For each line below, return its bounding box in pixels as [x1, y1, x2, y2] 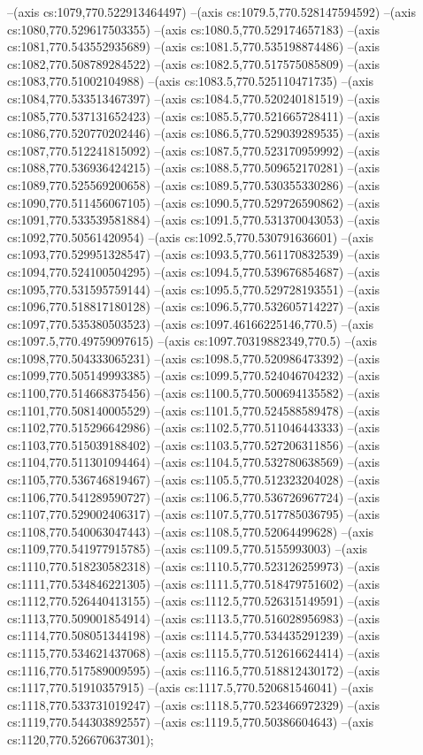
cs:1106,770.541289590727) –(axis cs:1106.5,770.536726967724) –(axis [7, 487, 381, 506]
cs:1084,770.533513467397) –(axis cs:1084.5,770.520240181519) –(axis [7, 88, 381, 107]
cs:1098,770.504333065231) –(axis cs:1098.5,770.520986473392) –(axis [7, 348, 381, 367]
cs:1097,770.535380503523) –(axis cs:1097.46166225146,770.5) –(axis [7, 314, 374, 332]
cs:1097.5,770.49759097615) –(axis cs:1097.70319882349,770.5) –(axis [7, 332, 377, 350]
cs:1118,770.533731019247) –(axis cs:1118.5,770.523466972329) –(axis [7, 695, 381, 713]
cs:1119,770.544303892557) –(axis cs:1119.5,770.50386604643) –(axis [7, 713, 374, 731]
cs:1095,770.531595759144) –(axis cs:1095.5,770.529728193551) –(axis [7, 279, 381, 298]
